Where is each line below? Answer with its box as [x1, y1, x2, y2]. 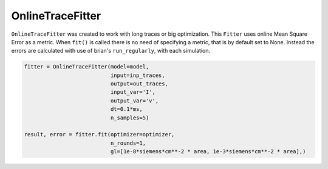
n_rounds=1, [110, 139, 146, 147]
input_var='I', [110, 88, 156, 96]
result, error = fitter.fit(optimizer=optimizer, [24, 131, 175, 138]
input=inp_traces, [110, 71, 165, 79]
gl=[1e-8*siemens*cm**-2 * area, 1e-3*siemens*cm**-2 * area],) [110, 148, 306, 155]
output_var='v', [110, 97, 159, 104]
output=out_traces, [110, 81, 168, 87]
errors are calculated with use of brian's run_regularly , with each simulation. [11, 47, 211, 55]
